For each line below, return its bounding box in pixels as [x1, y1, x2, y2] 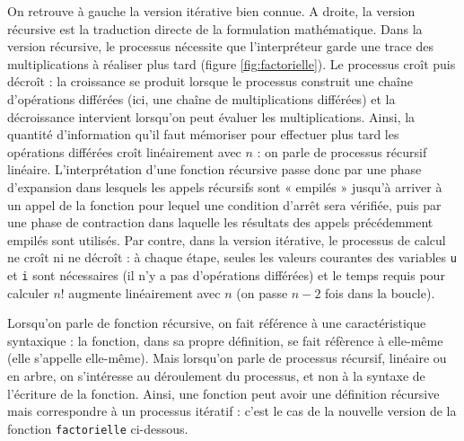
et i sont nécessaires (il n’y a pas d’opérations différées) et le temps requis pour [7, 265, 445, 284]
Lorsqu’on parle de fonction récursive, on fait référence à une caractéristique [7, 313, 426, 332]
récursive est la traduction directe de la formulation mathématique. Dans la [7, 19, 423, 38]
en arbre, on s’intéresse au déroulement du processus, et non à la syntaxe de [7, 366, 425, 384]
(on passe [236, 283, 288, 302]
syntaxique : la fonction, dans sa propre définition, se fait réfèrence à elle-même [7, 331, 443, 349]
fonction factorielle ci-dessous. [7, 419, 188, 437]
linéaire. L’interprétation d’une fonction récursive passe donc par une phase [7, 160, 422, 179]
